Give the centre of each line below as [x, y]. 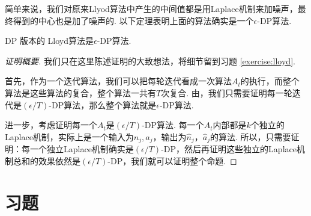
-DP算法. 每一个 [173, 125]
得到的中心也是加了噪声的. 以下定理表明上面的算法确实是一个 [133, 20]
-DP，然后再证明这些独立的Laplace [229, 149]
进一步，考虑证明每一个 [51, 125]
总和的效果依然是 [47, 160]
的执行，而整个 [270, 81]
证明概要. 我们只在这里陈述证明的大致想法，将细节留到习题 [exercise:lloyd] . [150, 60]
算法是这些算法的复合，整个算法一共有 [80, 92]
